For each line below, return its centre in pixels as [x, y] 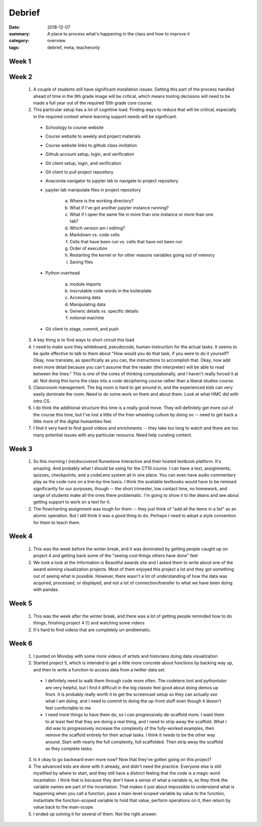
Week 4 [21, 536]
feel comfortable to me [68, 708]
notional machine [87, 318]
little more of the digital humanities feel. [73, 421]
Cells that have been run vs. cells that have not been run [126, 241]
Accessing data [85, 298]
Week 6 [21, 644]
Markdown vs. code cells [95, 235]
